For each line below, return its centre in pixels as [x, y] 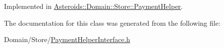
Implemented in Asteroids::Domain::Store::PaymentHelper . [94, 6]
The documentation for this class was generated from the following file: [112, 23]
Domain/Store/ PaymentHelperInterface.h [67, 39]
